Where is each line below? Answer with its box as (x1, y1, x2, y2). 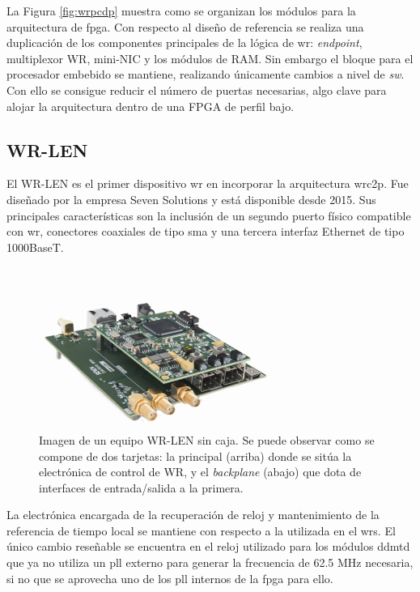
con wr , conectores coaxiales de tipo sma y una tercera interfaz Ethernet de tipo (6, 223, 405, 240)
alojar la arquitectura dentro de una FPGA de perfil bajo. (6, 97, 295, 114)
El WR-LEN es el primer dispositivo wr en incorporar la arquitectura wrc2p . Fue (6, 175, 409, 192)
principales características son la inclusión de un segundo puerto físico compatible (6, 207, 411, 224)
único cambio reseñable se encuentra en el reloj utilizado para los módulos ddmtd (6, 538, 410, 555)
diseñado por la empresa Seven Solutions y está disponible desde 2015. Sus (6, 190, 376, 207)
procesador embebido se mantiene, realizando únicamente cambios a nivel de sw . (6, 66, 405, 83)
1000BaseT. (6, 238, 64, 255)
